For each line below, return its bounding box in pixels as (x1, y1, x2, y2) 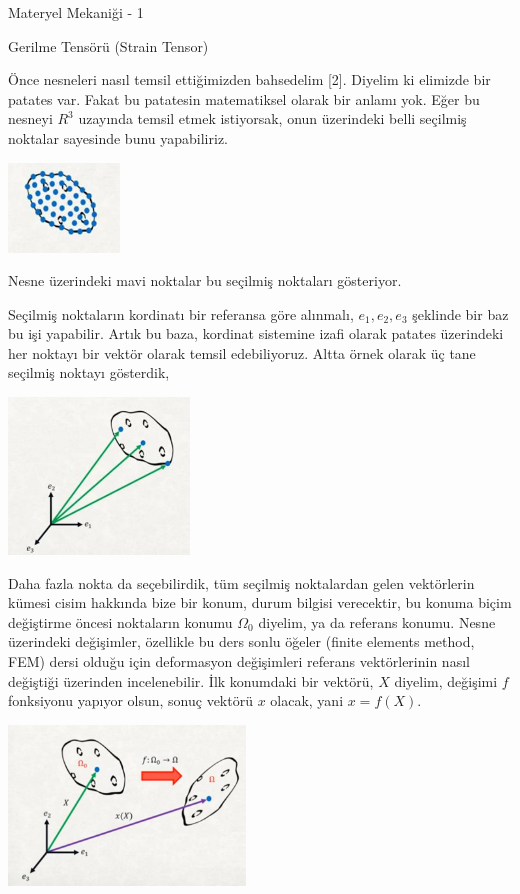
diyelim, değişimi (394, 670, 498, 691)
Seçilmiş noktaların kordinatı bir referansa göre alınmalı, (8, 303, 354, 324)
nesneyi (8, 108, 53, 129)
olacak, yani (270, 690, 344, 711)
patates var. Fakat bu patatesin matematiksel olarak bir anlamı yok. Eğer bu (8, 88, 480, 109)
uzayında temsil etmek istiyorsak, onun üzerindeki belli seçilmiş (78, 108, 467, 129)
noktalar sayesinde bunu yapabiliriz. (8, 127, 228, 148)
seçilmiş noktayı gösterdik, (8, 362, 170, 383)
